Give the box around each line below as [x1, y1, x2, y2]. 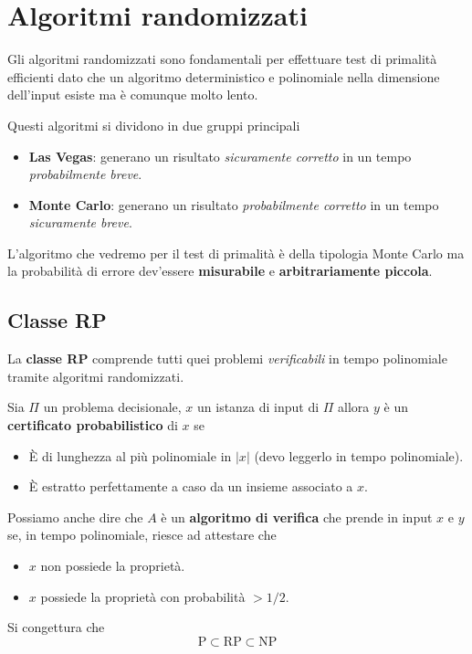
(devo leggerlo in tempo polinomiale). [254, 446, 464, 465]
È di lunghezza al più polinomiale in [28, 446, 232, 465]
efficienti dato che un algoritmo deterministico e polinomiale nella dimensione [7, 67, 440, 86]
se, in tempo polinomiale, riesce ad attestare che [7, 525, 277, 544]
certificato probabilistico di [7, 416, 178, 435]
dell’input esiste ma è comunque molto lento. [7, 85, 258, 104]
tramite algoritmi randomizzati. [7, 366, 184, 385]
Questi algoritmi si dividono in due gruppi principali [7, 115, 300, 134]
